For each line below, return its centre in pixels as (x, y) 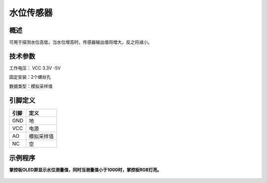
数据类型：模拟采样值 (31, 86)
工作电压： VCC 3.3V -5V (35, 68)
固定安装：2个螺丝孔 (30, 77)
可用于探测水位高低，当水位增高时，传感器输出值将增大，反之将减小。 (81, 42)
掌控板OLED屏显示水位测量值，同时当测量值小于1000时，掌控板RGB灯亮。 (85, 170)
